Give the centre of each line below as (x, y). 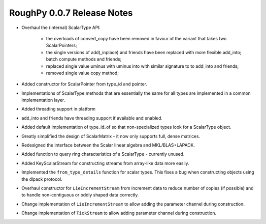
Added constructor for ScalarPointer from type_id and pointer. (84, 84)
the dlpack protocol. (42, 179)
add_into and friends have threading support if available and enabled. (92, 118)
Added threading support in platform (59, 109)
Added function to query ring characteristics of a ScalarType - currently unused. (103, 154)
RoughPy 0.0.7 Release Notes (71, 13)
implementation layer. (43, 100)
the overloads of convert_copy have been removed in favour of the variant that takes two (136, 38)
